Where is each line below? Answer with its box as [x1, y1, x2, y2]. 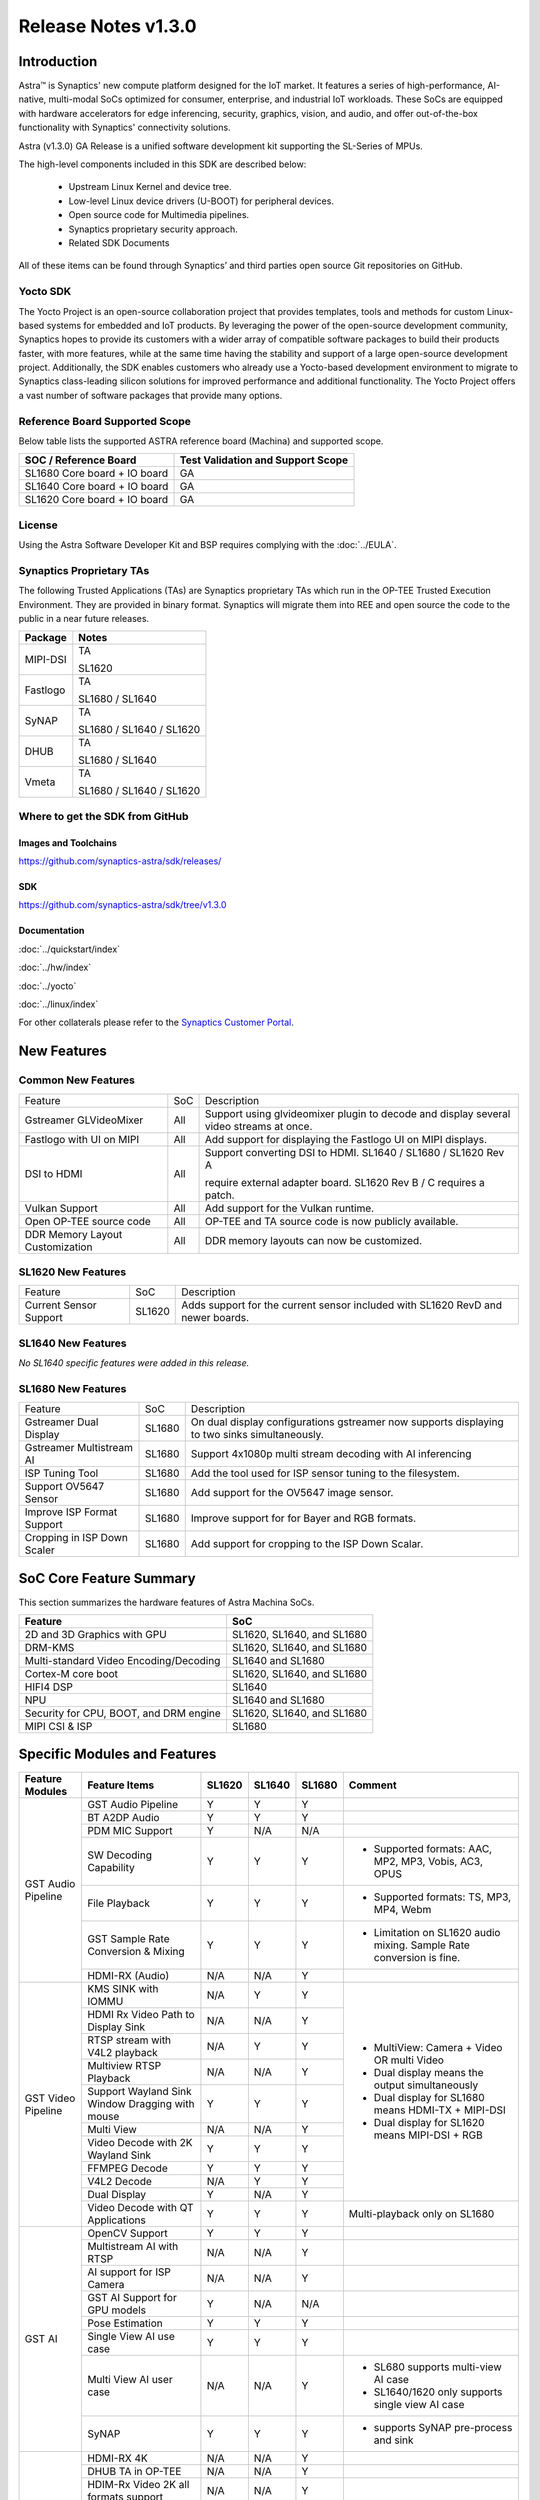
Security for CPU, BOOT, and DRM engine [24, 1706, 222, 1720]
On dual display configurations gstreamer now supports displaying [190, 1415, 504, 1429]
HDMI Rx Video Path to [86, 2007, 195, 2021]
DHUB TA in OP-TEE [86, 2464, 182, 2478]
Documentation [18, 925, 85, 937]
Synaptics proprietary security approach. [68, 223, 239, 235]
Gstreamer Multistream [24, 1441, 134, 1455]
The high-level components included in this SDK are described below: [18, 158, 307, 170]
